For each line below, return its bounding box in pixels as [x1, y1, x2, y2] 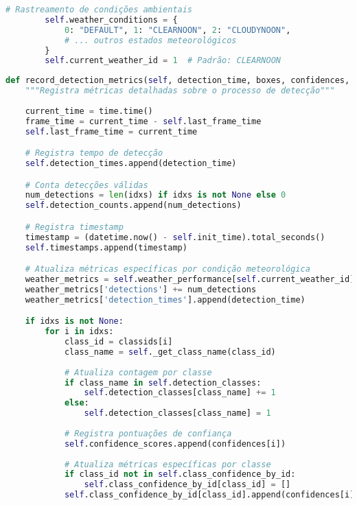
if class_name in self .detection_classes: [64, 377, 262, 388]
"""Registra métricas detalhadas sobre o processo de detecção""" [25, 86, 335, 96]
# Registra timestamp [25, 222, 124, 232]
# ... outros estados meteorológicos [64, 35, 237, 45]
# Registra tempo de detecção [25, 148, 163, 158]
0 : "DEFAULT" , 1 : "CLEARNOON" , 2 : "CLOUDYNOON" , [64, 25, 291, 35]
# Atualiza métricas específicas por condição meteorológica [25, 264, 310, 274]
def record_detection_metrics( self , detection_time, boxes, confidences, [5, 75, 350, 86]
